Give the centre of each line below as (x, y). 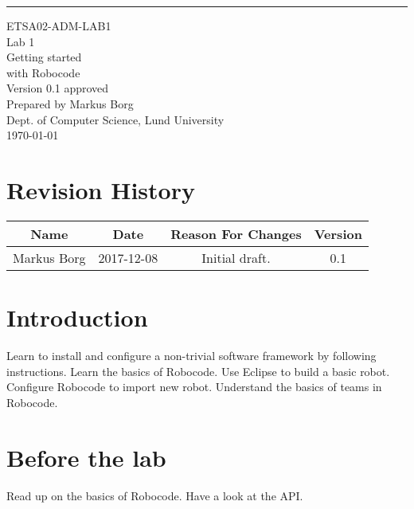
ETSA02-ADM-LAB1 (59, 25)
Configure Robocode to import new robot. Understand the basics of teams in (194, 387)
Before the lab (86, 457)
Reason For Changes (236, 233)
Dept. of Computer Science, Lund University (115, 119)
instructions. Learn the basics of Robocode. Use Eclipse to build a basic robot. (198, 371)
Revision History (101, 189)
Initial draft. (236, 257)
